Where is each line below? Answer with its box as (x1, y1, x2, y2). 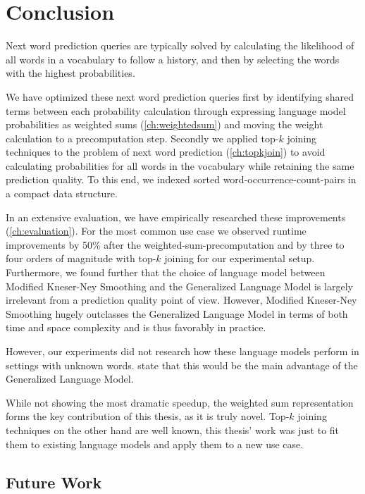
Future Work (6, 471, 102, 493)
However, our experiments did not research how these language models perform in (6, 344, 359, 358)
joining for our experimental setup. (164, 251, 315, 266)
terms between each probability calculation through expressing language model (6, 103, 346, 118)
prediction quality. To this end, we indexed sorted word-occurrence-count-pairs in (6, 172, 357, 187)
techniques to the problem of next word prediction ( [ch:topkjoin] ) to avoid (6, 144, 326, 159)
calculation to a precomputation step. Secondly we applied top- (6, 130, 279, 145)
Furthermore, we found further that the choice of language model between (6, 265, 326, 280)
